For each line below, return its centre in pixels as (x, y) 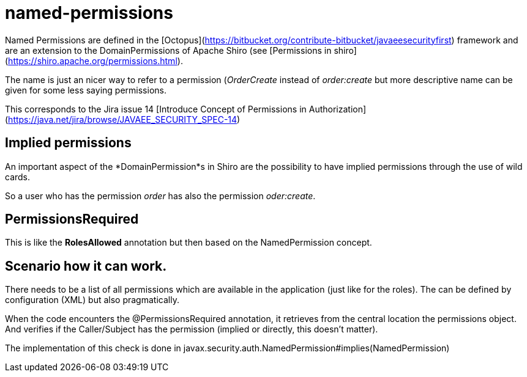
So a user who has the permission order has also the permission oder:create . (160, 196)
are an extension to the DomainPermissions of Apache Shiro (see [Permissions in (168, 50)
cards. (18, 177)
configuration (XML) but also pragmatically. (92, 300)
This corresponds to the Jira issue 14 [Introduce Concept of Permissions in (156, 109)
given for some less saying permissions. (86, 90)
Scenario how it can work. (86, 266)
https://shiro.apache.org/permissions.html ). (95, 60)
